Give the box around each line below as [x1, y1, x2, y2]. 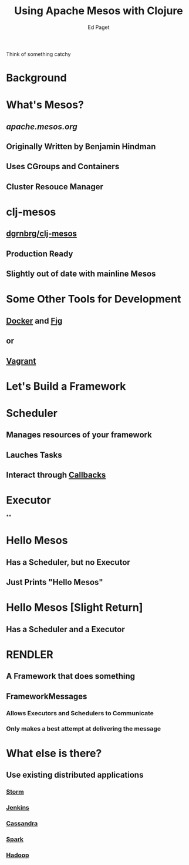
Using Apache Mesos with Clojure [14, 4, 183, 18]
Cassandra [6, 819, 38, 827]
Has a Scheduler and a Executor [6, 624, 125, 634]
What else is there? [6, 746, 102, 760]
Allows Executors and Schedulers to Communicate [6, 709, 154, 717]
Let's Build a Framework [6, 379, 126, 393]
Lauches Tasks [6, 450, 63, 460]
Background [6, 71, 67, 85]
